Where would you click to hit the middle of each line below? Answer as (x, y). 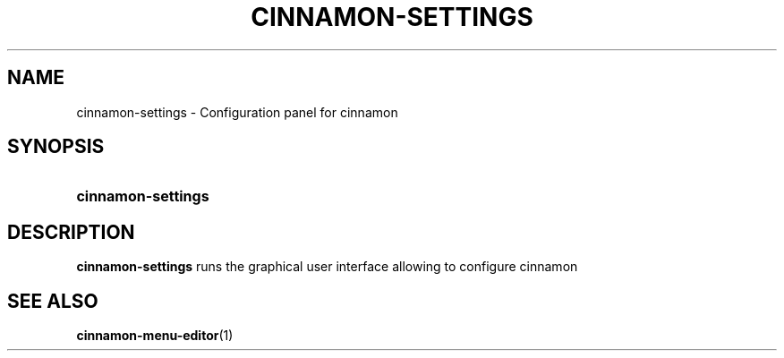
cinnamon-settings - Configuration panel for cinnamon (237, 112)
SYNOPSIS (56, 147)
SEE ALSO (53, 301)
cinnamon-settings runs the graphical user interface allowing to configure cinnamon (327, 267)
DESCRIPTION (71, 232)
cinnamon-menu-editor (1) (155, 336)
